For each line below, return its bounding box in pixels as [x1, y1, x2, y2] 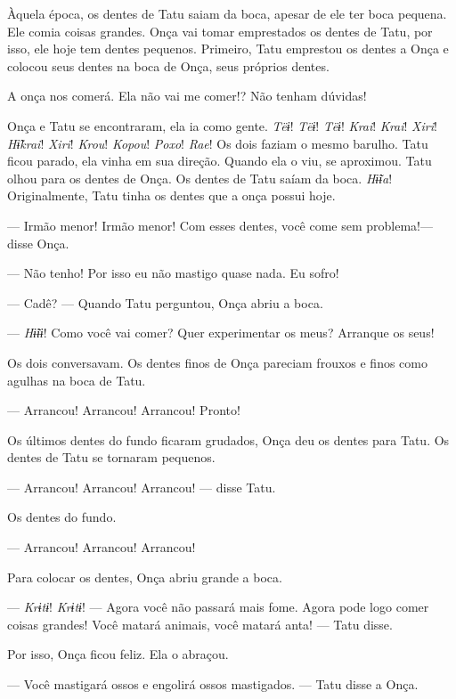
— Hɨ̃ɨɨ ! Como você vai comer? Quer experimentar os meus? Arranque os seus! [7, 323, 435, 342]
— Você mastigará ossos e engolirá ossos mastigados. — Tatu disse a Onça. [7, 675, 419, 694]
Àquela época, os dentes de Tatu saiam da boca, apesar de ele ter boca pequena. [7, 4, 447, 22]
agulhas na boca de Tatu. [7, 370, 146, 389]
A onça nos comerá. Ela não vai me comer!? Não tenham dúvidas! [7, 86, 367, 105]
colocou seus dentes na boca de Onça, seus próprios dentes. [7, 56, 330, 75]
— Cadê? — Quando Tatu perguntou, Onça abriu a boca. [7, 293, 323, 312]
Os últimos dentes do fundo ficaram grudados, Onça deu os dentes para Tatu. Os [7, 430, 450, 449]
